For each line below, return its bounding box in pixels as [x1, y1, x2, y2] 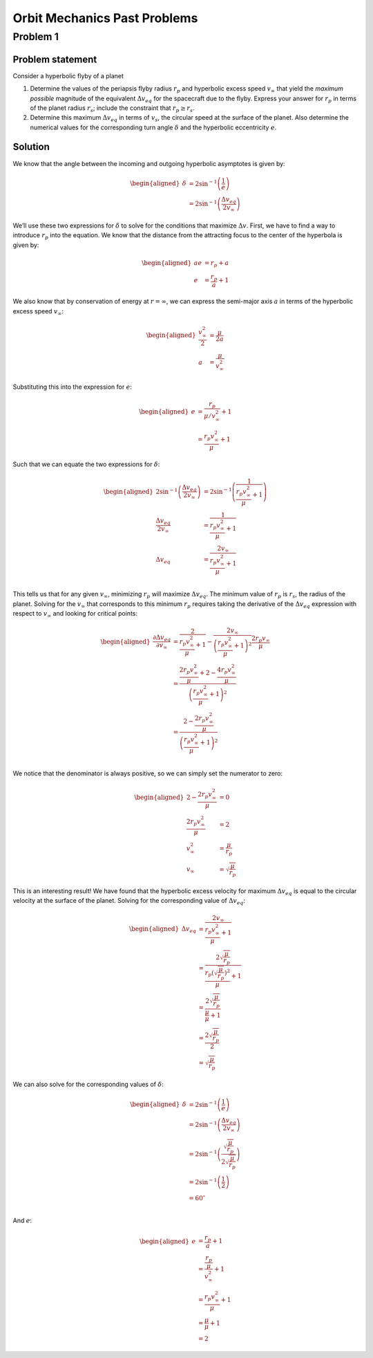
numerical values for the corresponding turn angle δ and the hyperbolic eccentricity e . [30, 123, 277, 131]
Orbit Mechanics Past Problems [12, 10, 198, 26]
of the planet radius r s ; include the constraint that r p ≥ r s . [30, 104, 195, 113]
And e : [12, 1216, 32, 1224]
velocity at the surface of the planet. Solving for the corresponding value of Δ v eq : [12, 897, 245, 906]
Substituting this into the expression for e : [12, 383, 133, 391]
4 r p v [217, 666, 232, 675]
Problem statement [12, 53, 97, 65]
